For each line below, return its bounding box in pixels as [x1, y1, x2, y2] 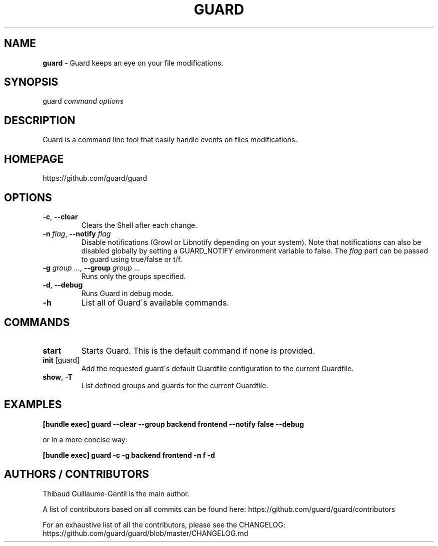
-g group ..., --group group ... [42, 263, 140, 272]
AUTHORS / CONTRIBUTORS [4, 468, 149, 481]
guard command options [42, 97, 124, 106]
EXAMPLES [4, 398, 62, 411]
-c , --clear [42, 212, 78, 221]
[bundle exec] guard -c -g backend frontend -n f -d [42, 450, 215, 459]
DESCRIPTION [4, 114, 75, 127]
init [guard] [42, 355, 80, 364]
